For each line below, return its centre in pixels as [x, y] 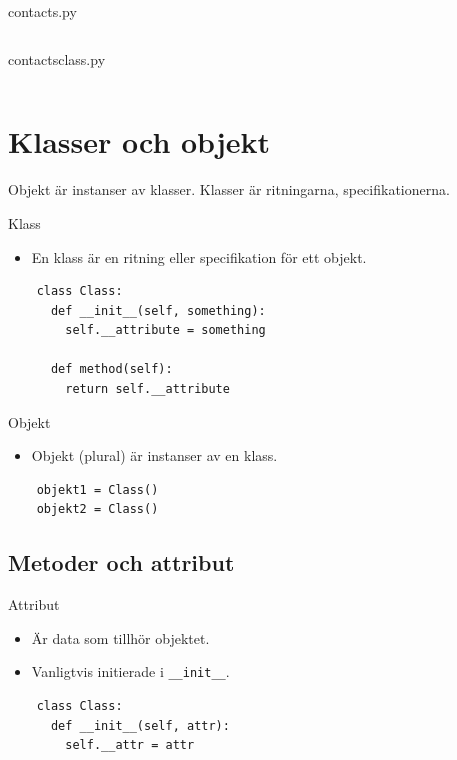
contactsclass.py [57, 58]
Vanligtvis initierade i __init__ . [130, 671]
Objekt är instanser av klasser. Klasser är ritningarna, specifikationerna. [229, 189]
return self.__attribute [147, 389]
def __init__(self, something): [158, 310]
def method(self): [111, 369]
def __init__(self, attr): [140, 725]
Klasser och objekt [139, 141]
